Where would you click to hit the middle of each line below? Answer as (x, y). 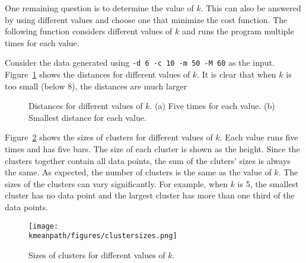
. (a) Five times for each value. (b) (212, 106)
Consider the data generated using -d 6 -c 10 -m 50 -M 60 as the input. (140, 62)
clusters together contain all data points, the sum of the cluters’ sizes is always (148, 160)
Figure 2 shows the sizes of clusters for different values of (109, 137)
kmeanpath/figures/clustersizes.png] (103, 236)
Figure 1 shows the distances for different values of (98, 74)
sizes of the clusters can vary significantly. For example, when (116, 183)
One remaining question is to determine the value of (99, 8)
